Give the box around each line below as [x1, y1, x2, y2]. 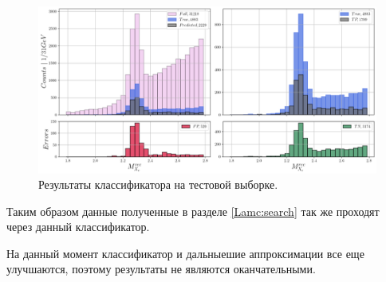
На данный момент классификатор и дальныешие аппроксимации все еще [6, 245, 364, 261]
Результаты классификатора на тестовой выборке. [38, 176, 278, 193]
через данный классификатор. [6, 218, 150, 235]
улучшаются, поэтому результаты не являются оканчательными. [6, 260, 316, 277]
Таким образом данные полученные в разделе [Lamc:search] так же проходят [6, 202, 380, 219]
